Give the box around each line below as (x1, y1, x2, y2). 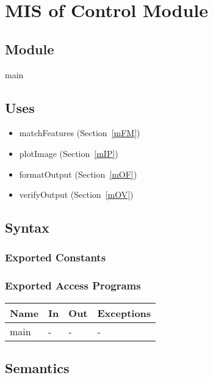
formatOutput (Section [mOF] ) (19, 167, 137, 180)
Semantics (5, 358, 70, 377)
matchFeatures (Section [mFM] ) (19, 126, 140, 139)
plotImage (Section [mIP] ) (19, 147, 118, 159)
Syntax (5, 218, 49, 237)
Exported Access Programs (5, 278, 141, 293)
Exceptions (97, 305, 151, 320)
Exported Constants (5, 250, 106, 265)
